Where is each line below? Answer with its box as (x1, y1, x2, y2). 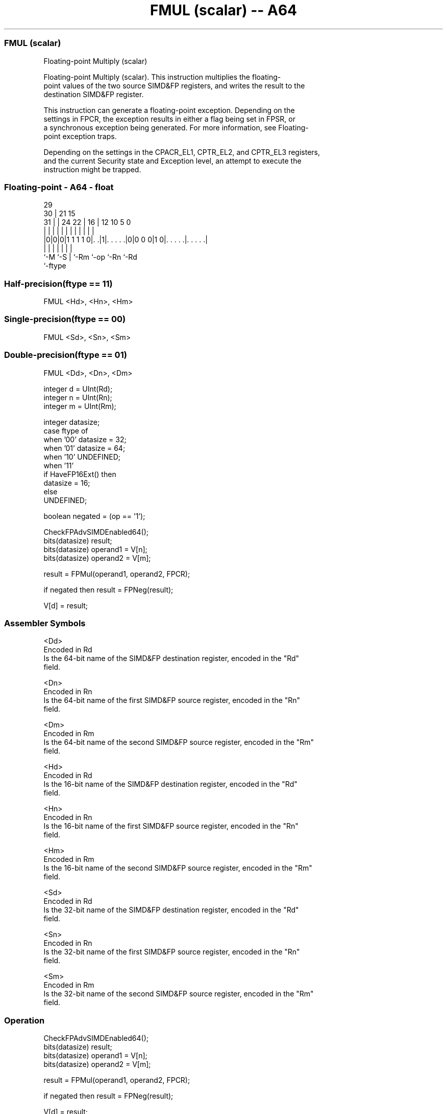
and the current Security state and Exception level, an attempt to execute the (43, 156, 302, 165)
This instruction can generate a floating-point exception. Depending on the (43, 105, 295, 115)
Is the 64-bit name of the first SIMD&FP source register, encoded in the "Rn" (43, 696, 301, 705)
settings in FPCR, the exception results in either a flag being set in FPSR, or (43, 114, 295, 123)
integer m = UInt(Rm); (43, 401, 116, 411)
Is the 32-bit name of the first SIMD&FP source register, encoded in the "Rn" (43, 947, 300, 957)
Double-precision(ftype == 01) (4, 350, 127, 360)
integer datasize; (43, 417, 100, 426)
